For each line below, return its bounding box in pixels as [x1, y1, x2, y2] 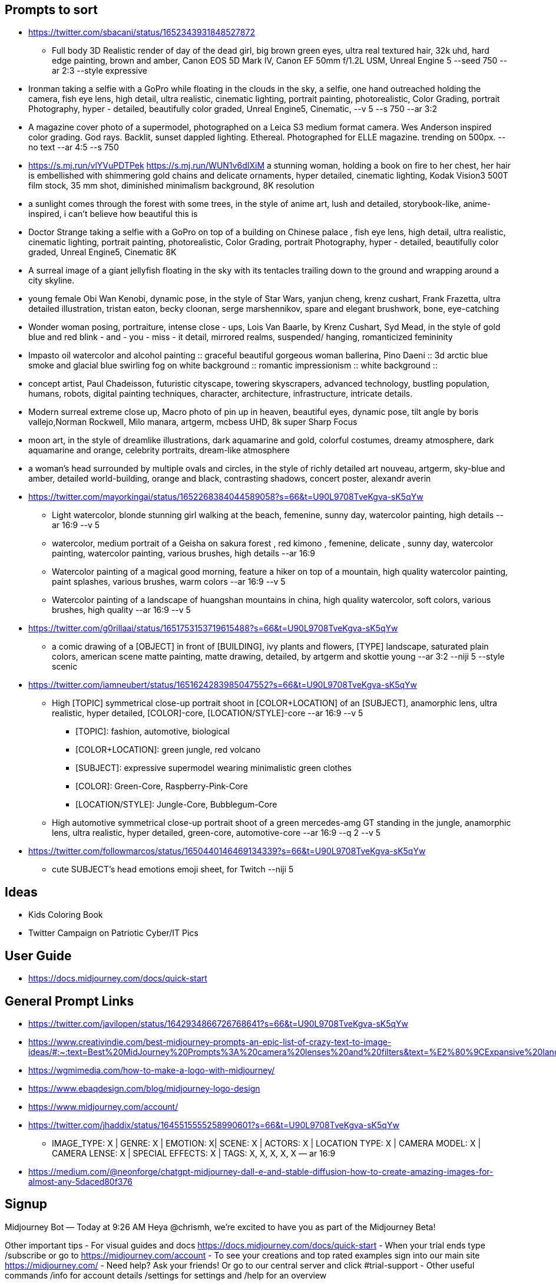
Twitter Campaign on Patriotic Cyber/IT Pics [28, 928, 198, 938]
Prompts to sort [5, 2, 98, 17]
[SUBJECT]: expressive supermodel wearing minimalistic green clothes [75, 763, 352, 773]
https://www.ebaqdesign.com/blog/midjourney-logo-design [28, 1083, 260, 1093]
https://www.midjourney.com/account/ [28, 1101, 178, 1112]
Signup [5, 1197, 48, 1212]
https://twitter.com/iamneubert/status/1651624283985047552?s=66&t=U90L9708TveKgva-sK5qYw [28, 680, 418, 690]
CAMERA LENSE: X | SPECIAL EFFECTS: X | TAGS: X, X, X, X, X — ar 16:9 [52, 1148, 336, 1158]
